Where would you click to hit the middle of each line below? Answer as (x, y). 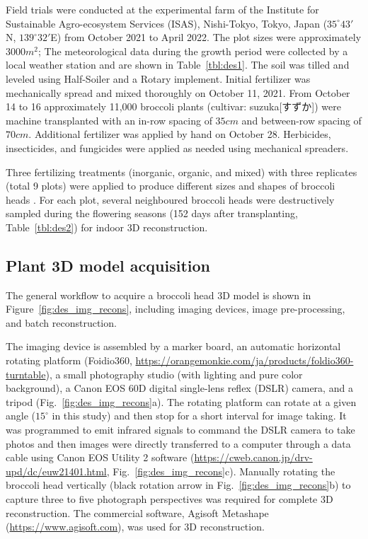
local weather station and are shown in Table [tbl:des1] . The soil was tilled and (178, 65)
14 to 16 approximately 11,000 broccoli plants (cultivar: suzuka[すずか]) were (173, 106)
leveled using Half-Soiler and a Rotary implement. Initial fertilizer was (158, 78)
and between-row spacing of (301, 120)
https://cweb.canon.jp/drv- (253, 457)
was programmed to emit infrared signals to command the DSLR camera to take (180, 430)
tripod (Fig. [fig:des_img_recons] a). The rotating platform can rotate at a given (181, 401)
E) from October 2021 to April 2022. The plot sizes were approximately (206, 37)
